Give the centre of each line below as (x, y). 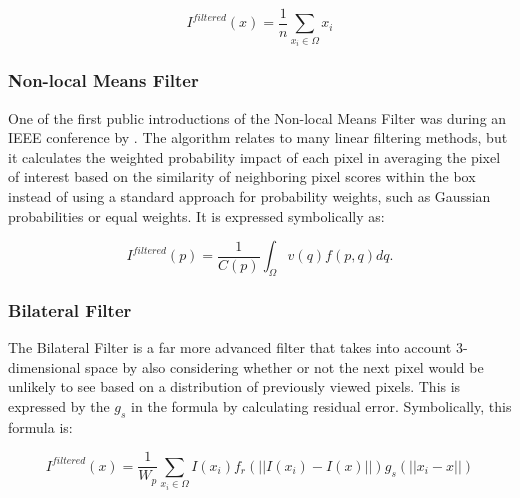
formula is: (40, 426)
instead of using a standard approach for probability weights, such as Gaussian (249, 196)
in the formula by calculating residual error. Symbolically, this (321, 406)
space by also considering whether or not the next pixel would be (284, 366)
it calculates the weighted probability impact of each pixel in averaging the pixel (254, 156)
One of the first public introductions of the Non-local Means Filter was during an (257, 117)
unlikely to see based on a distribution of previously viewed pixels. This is (234, 386)
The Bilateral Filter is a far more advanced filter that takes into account (230, 347)
